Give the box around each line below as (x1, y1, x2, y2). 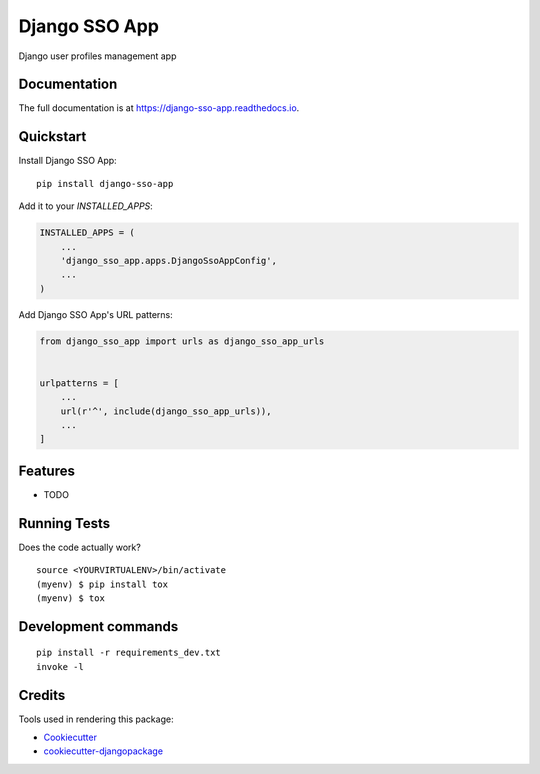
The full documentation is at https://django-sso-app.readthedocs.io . (18, 102, 300, 114)
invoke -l (36, 661, 84, 672)
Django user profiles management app (18, 50, 177, 62)
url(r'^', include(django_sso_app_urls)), (60, 405, 272, 417)
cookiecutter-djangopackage (43, 745, 164, 757)
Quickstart (18, 128, 87, 145)
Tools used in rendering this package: (18, 713, 174, 725)
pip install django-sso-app (36, 178, 174, 189)
